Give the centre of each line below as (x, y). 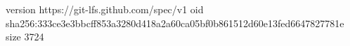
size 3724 (25, 37)
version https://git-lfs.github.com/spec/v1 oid (105, 9)
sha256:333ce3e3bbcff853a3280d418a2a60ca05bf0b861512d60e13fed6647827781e (175, 23)
